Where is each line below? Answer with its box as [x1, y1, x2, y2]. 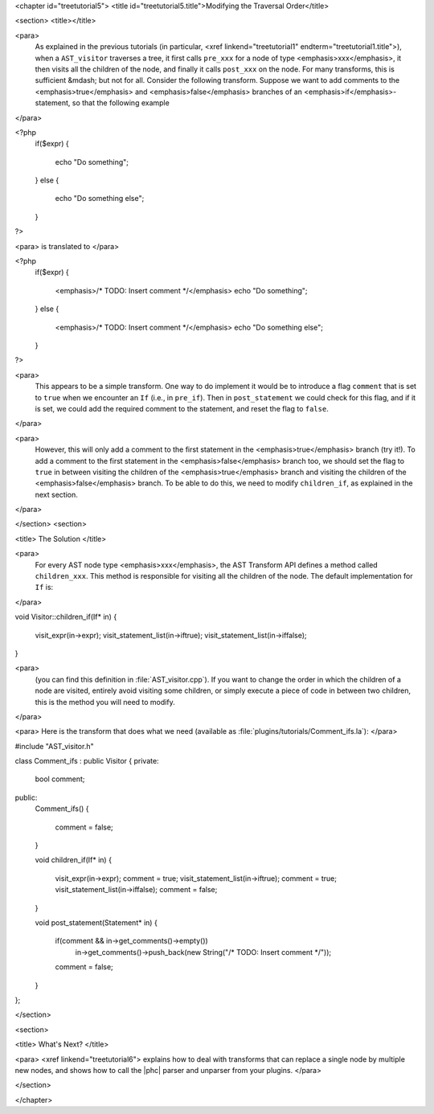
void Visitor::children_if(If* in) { [14, 612, 117, 622]
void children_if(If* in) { [35, 855, 113, 865]
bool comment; [35, 774, 85, 784]
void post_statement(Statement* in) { [35, 918, 158, 928]
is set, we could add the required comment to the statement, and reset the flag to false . [35, 403, 329, 413]
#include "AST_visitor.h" [14, 741, 94, 751]
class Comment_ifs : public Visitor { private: [14, 756, 160, 766]
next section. [35, 489, 78, 499]
